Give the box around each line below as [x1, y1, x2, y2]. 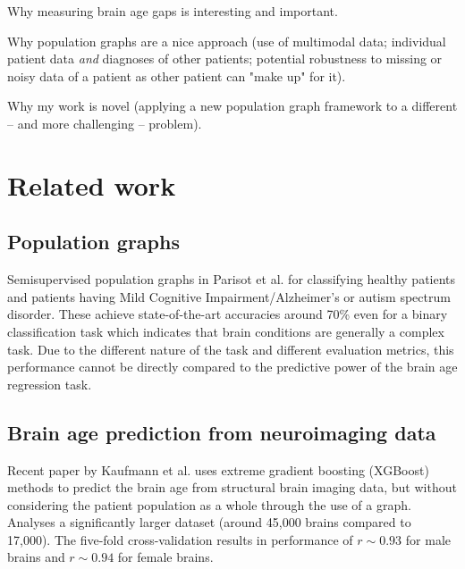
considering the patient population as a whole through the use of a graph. [7, 495, 411, 514]
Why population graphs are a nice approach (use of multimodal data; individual [7, 31, 446, 50]
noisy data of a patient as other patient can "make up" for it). [7, 66, 346, 85]
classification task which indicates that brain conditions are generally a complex [7, 322, 444, 340]
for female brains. [117, 548, 214, 566]
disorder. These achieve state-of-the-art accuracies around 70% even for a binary [7, 305, 448, 323]
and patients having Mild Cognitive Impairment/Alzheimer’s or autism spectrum [7, 287, 451, 305]
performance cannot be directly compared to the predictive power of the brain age [7, 357, 458, 376]
